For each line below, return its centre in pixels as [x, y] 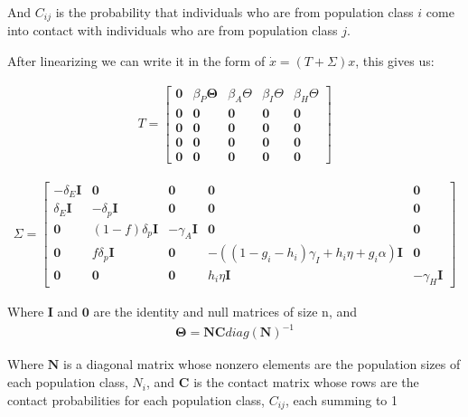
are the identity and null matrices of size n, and [225, 312]
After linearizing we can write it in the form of [136, 61]
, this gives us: [395, 61]
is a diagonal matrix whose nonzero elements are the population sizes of [262, 364]
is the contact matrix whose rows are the [306, 382]
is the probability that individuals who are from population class [234, 12]
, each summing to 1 [342, 399]
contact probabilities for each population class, [136, 399]
